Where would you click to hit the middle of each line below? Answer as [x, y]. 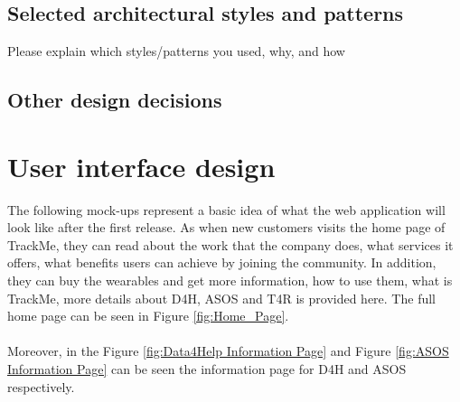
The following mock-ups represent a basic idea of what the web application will [226, 209]
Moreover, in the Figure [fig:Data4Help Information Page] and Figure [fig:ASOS [228, 351]
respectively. [41, 386]
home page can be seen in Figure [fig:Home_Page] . [148, 316]
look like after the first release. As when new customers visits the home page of [226, 227]
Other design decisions [115, 100]
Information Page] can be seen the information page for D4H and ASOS [207, 369]
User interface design [141, 166]
